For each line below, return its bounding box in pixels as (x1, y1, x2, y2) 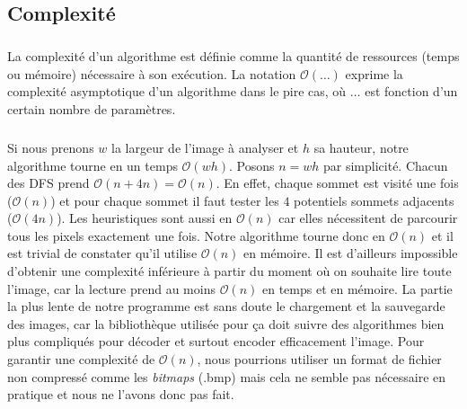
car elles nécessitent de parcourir (278, 209, 458, 227)
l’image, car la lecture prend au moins (7, 279, 216, 298)
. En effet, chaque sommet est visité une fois (216, 173, 459, 192)
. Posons (228, 156, 275, 174)
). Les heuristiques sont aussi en (57, 209, 233, 227)
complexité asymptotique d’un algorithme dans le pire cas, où (7, 82, 347, 101)
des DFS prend (7, 173, 90, 192)
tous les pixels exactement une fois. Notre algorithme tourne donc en (7, 226, 385, 245)
